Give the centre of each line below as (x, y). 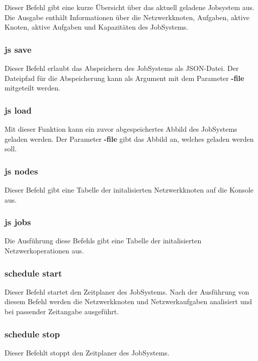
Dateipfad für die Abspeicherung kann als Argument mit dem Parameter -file (124, 78)
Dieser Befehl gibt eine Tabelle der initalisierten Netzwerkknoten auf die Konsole (129, 190)
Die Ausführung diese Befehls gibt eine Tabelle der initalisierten (103, 241)
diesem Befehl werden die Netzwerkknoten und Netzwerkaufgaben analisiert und (128, 301)
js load (18, 110)
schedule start (33, 273)
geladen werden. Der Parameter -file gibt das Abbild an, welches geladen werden (129, 139)
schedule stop (32, 334)
